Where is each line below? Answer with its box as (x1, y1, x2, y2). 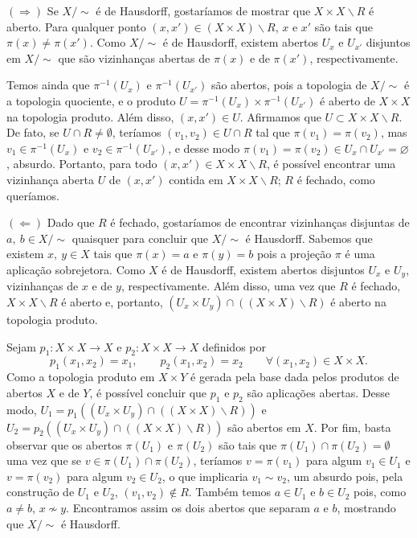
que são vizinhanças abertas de (58, 49, 211, 66)
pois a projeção (256, 245, 332, 262)
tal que (256, 124, 290, 141)
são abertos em (227, 418, 301, 435)
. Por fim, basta (313, 418, 391, 435)
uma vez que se (6, 452, 81, 469)
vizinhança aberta (6, 170, 94, 187)
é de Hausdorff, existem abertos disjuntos (161, 261, 365, 277)
